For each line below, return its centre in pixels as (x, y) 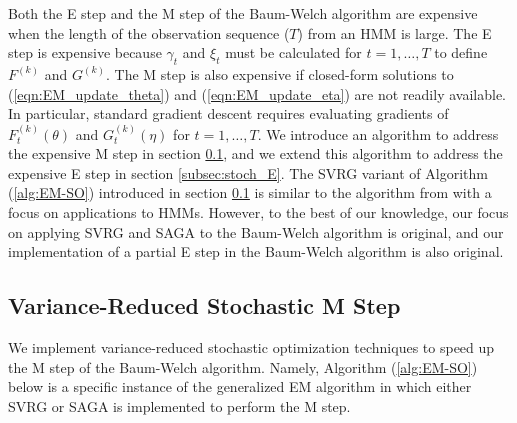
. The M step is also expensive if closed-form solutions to (279, 73)
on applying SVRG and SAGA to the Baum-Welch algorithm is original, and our (256, 231)
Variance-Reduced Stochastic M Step (204, 305)
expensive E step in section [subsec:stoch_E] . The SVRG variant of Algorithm (248, 172)
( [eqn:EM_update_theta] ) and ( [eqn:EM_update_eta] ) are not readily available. (257, 93)
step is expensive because (85, 52)
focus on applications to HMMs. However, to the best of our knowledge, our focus (258, 211)
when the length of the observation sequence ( (149, 32)
